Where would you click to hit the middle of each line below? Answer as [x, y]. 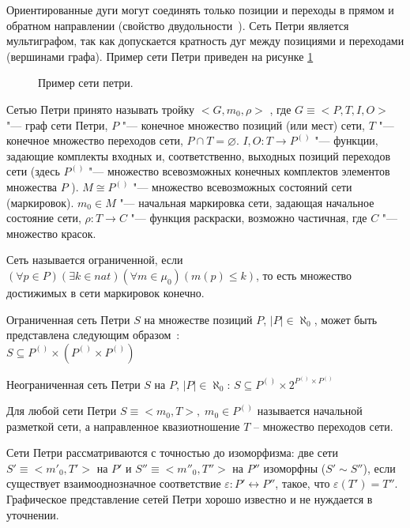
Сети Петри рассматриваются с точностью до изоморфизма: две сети [172, 453]
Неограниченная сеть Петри [73, 384]
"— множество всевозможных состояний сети [243, 186]
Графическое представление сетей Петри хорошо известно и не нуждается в [190, 499]
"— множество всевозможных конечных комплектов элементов [239, 171]
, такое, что [303, 483]
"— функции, [346, 140]
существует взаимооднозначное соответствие [114, 483]
